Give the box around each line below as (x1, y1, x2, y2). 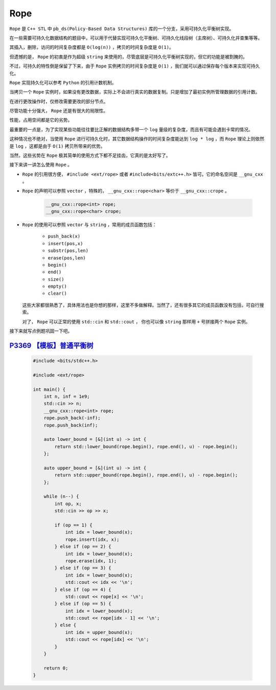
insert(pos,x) (48, 241, 83, 246)
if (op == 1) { (54, 522, 93, 528)
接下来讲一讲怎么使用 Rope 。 (9, 161, 73, 168)
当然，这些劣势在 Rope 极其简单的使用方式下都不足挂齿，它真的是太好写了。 (9, 152, 171, 158)
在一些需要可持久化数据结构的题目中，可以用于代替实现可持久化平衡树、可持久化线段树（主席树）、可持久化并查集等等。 (9, 35, 263, 41)
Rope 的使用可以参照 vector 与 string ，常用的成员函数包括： (22, 221, 157, 227)
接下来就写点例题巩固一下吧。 (9, 328, 73, 334)
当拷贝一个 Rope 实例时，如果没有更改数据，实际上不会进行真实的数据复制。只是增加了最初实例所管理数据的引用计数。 (9, 89, 260, 95)
